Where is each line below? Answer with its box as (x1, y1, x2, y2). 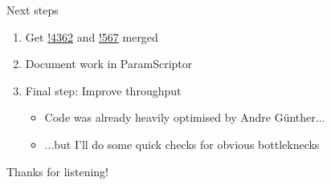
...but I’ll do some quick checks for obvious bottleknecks (44, 135, 320, 152)
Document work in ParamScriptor (25, 55, 193, 72)
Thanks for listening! (6, 163, 108, 179)
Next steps (6, 2, 59, 18)
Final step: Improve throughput (25, 82, 182, 99)
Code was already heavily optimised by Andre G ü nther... (44, 109, 325, 126)
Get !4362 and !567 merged (25, 28, 158, 45)
